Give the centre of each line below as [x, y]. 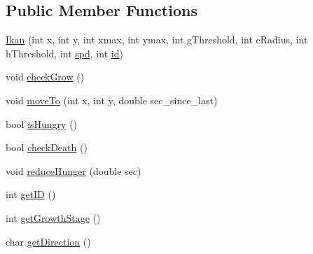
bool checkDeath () [47, 147]
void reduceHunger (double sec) [74, 170]
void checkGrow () [45, 77]
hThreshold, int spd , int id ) [64, 53]
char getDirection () [48, 241]
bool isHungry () [42, 124]
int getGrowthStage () [53, 217]
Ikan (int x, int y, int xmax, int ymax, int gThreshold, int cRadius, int [157, 40]
